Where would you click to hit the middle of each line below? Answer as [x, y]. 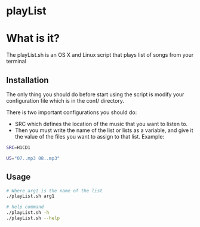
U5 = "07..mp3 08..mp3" [33, 158]
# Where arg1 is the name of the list [54, 191]
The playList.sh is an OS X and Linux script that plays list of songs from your [100, 55]
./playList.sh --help [33, 218]
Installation [27, 80]
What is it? [33, 39]
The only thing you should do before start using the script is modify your [95, 94]
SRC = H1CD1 [19, 148]
